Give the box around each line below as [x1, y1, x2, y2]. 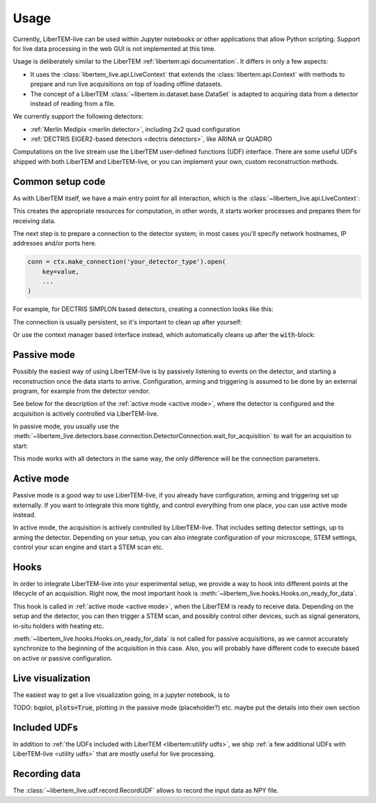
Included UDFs [13, 721, 78, 733]
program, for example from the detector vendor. [13, 387, 150, 395]
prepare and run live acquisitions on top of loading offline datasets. [30, 80, 223, 89]
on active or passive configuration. [13, 654, 113, 662]
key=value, [42, 267, 79, 276]
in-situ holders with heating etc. [13, 622, 104, 630]
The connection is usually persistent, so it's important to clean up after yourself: [13, 317, 242, 326]
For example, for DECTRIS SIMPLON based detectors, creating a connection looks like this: [13, 305, 274, 313]
